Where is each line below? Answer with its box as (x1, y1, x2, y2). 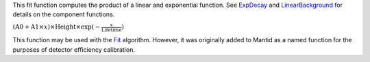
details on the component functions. (12, 10, 115, 18)
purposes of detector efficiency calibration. (12, 45, 135, 54)
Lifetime (101, 27, 122, 33)
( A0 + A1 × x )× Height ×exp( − (12, 23, 101, 31)
